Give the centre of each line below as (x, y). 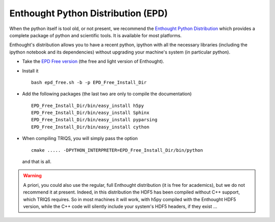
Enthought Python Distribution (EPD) (89, 13)
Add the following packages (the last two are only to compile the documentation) (107, 94)
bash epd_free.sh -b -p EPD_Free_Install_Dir (89, 82)
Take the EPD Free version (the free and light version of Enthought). (93, 62)
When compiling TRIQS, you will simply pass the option (80, 138)
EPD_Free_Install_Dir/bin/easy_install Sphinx (90, 113)
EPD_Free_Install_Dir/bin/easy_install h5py (88, 105)
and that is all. (37, 162)
